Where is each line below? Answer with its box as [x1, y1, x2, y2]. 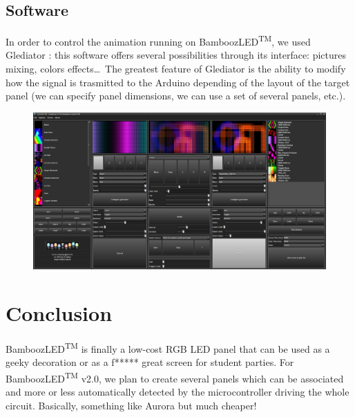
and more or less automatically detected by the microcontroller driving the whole [6, 384, 349, 398]
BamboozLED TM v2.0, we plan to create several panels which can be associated [6, 369, 344, 385]
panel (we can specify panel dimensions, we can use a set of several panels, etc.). [6, 88, 346, 103]
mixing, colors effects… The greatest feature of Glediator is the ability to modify [6, 61, 346, 76]
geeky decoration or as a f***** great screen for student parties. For [6, 355, 294, 369]
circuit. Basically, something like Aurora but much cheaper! [6, 398, 257, 412]
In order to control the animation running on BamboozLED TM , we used [6, 32, 311, 48]
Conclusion [6, 298, 113, 327]
